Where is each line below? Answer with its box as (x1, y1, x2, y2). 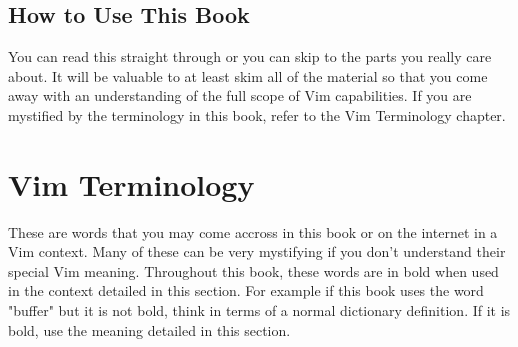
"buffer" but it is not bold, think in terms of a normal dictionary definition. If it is (8, 300, 511, 321)
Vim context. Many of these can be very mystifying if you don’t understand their (8, 241, 506, 262)
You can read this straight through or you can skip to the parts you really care (8, 46, 492, 67)
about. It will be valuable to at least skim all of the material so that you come (8, 65, 488, 86)
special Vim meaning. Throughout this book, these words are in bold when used (8, 260, 499, 281)
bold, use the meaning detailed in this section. (8, 319, 291, 340)
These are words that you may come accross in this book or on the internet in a (8, 221, 498, 242)
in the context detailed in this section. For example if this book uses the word (8, 280, 484, 301)
